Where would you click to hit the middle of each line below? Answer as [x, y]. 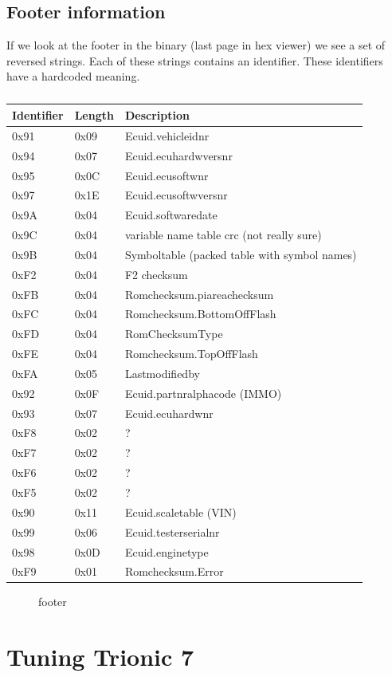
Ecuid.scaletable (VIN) [180, 512]
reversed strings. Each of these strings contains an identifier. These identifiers [195, 60]
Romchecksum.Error [174, 571]
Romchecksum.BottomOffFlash [200, 314]
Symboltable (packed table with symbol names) [241, 254]
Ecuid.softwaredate [171, 215]
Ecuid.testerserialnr [172, 531]
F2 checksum [156, 274]
